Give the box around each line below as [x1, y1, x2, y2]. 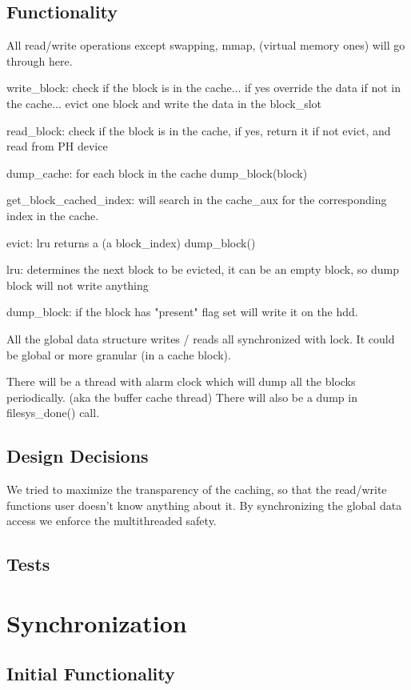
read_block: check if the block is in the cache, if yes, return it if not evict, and [6, 122, 391, 138]
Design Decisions [6, 443, 149, 468]
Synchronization [6, 606, 187, 639]
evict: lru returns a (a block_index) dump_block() [6, 234, 256, 251]
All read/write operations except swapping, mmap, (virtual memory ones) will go [6, 37, 405, 54]
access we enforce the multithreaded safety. [6, 512, 217, 529]
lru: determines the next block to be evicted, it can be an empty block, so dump [6, 261, 399, 278]
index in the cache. [6, 207, 99, 223]
